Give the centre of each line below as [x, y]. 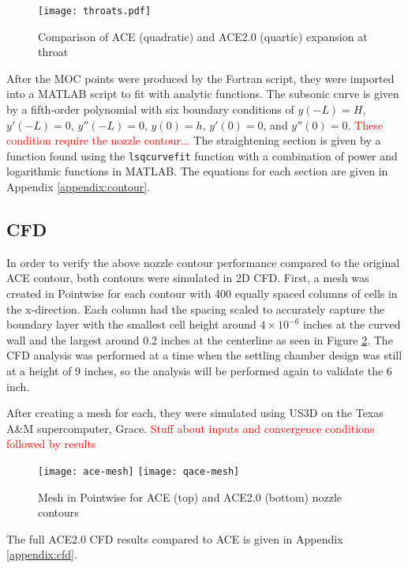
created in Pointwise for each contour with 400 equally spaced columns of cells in [202, 293]
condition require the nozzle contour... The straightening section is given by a [194, 140]
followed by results [51, 444]
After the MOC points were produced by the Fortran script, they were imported [200, 78]
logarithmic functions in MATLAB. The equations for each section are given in [197, 171]
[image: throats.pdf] [95, 11]
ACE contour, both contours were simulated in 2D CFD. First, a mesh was [188, 278]
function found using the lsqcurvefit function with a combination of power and [202, 155]
